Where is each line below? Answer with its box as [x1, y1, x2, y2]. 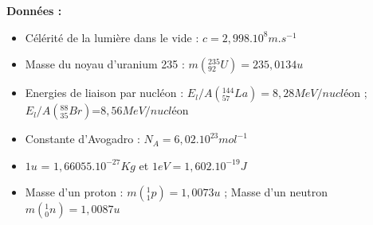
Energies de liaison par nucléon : [25, 84, 184, 101]
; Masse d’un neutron [224, 184, 328, 200]
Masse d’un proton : [25, 184, 124, 200]
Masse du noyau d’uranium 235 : [25, 56, 185, 72]
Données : [6, 2, 62, 18]
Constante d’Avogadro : [25, 130, 140, 147]
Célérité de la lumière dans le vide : [25, 29, 199, 45]
